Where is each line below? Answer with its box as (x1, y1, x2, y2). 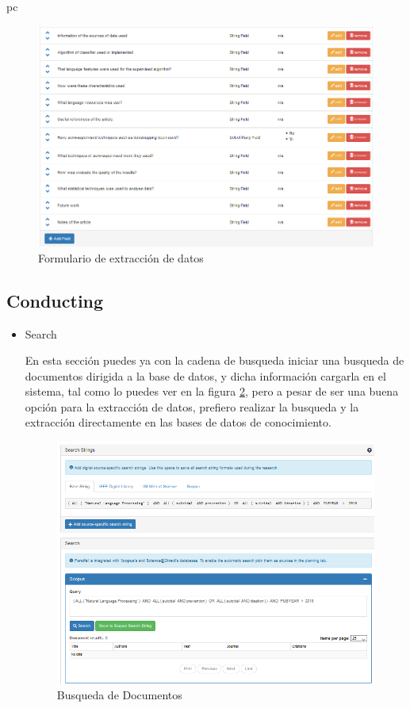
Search (25, 325, 57, 342)
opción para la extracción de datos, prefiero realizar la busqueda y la (25, 398, 359, 415)
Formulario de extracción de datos (38, 249, 204, 266)
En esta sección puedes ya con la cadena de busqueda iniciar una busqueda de (25, 352, 404, 369)
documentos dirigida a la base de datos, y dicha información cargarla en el (25, 367, 386, 384)
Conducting (6, 288, 104, 312)
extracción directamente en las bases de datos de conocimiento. (25, 414, 331, 431)
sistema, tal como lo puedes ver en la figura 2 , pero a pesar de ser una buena (25, 383, 399, 400)
